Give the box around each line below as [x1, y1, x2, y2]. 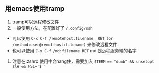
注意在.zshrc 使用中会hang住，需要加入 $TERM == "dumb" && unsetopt [12, 58, 155, 64]
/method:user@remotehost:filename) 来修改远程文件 [12, 41, 117, 47]
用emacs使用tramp [5, 4, 65, 13]
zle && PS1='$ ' [12, 64, 46, 69]
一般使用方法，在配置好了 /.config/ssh [12, 25, 93, 31]
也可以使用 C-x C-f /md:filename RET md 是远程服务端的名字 [12, 47, 137, 53]
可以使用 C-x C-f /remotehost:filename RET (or [12, 35, 113, 41]
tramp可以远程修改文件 [12, 19, 59, 25]
